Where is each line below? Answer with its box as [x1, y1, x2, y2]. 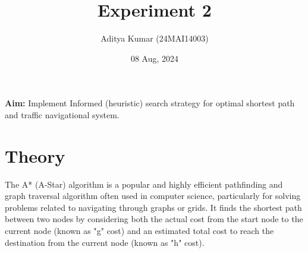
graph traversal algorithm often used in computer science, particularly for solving [5, 189, 301, 202]
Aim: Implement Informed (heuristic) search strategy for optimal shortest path [5, 97, 295, 109]
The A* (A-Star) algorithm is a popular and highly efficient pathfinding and [5, 178, 283, 190]
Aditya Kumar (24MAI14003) [100, 32, 209, 45]
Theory [5, 143, 65, 167]
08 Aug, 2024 [130, 52, 179, 64]
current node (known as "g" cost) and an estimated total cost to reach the [5, 224, 274, 236]
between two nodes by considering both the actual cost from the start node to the [5, 213, 303, 225]
